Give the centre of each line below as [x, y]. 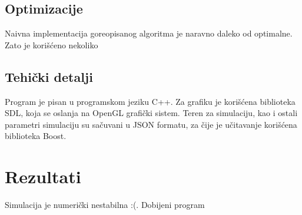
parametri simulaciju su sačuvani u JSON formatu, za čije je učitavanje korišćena [151, 124]
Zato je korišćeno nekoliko [52, 44]
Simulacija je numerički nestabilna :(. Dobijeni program [105, 205]
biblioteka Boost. [36, 136]
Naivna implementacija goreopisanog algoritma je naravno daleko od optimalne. [149, 33]
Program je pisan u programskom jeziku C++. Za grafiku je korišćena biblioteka [150, 101]
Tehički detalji [49, 76]
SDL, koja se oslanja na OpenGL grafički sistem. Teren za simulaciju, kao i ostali [151, 113]
